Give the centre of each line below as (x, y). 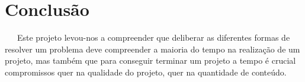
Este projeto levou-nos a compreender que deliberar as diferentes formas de (153, 37)
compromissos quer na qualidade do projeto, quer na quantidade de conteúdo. (146, 72)
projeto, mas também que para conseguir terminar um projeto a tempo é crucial (150, 60)
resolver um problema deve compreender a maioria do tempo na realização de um (152, 49)
